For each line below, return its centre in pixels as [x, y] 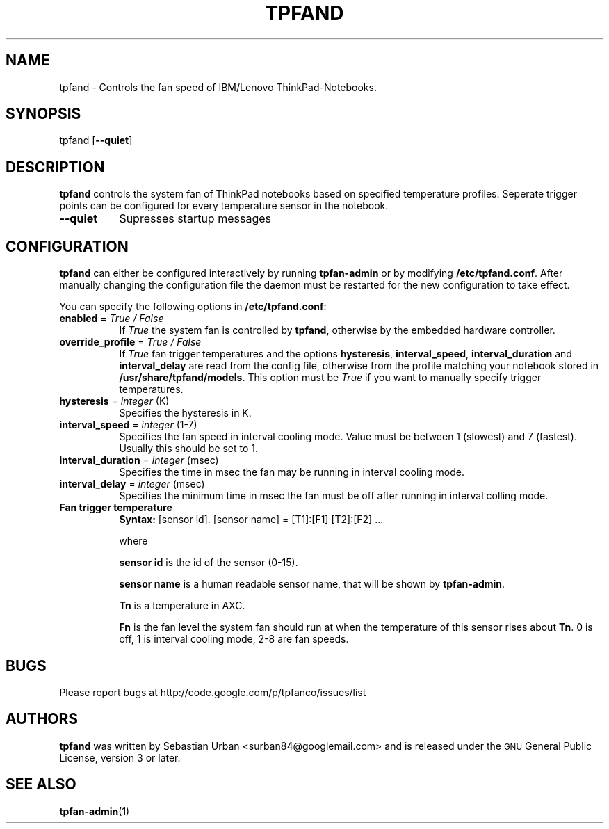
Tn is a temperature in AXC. [182, 606]
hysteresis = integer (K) [114, 401]
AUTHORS [42, 719]
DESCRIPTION [55, 167]
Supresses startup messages [195, 219]
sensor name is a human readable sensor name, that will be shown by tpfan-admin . [312, 584]
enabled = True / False [112, 319]
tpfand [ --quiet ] [96, 140]
